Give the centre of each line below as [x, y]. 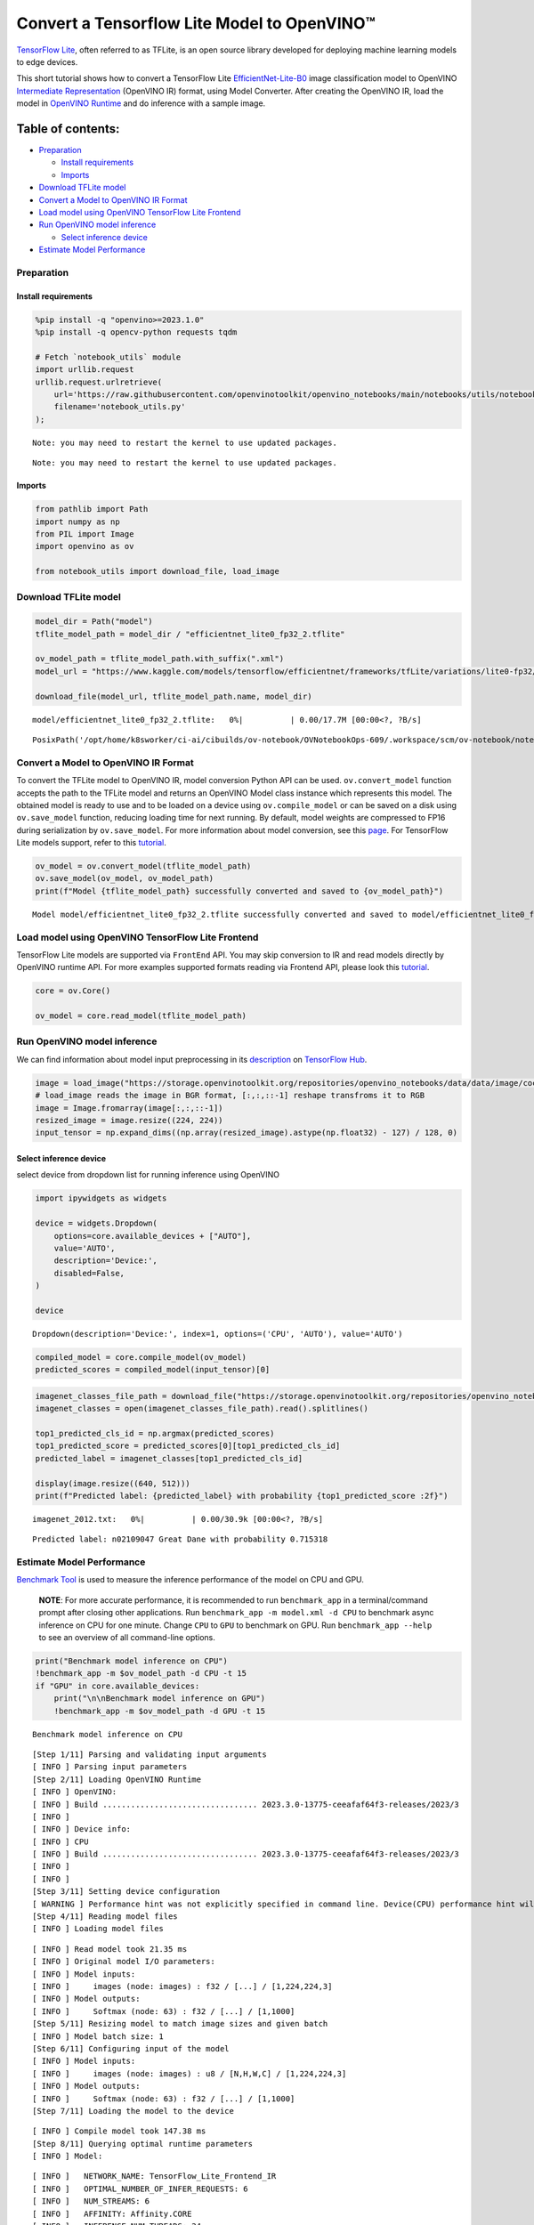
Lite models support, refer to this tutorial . [91, 843]
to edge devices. [47, 61]
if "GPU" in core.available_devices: [117, 1686]
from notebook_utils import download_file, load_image [157, 571]
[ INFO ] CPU [61, 1841]
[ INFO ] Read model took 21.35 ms [110, 1949]
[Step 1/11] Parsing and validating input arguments [150, 1754]
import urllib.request [85, 370]
